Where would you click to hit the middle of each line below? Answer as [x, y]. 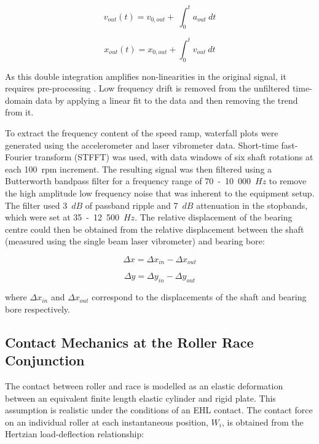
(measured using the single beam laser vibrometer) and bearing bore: [135, 241]
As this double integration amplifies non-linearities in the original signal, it [146, 76]
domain [19, 100]
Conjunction [45, 360]
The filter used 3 [36, 205]
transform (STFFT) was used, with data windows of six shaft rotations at [174, 157]
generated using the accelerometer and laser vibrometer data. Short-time [142, 145]
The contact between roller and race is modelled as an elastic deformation [144, 385]
